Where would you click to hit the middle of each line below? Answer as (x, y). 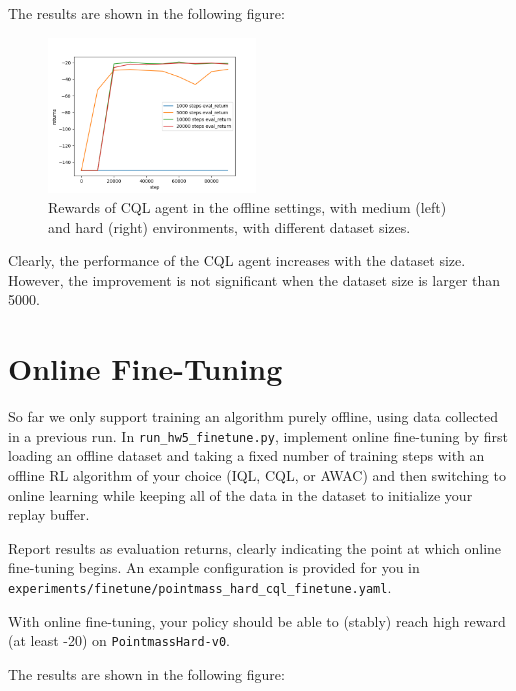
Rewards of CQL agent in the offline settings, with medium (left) (247, 207)
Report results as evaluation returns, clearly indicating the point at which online (255, 547)
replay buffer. (49, 514)
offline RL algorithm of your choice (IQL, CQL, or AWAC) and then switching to (257, 474)
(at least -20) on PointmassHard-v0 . (119, 640)
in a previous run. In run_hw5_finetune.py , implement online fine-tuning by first (258, 435)
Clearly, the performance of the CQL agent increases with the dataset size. (237, 260)
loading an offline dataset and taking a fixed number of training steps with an (246, 455)
